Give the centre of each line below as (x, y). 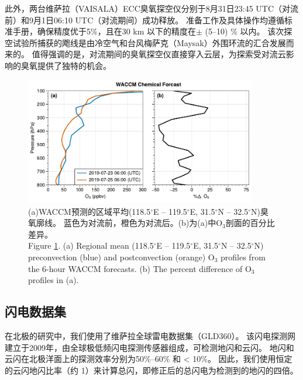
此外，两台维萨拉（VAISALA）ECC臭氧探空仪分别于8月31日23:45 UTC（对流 (152, 8)
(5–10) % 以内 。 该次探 (249, 31)
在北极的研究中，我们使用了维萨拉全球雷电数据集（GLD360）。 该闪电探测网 (150, 335)
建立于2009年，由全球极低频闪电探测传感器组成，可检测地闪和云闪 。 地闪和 (149, 347)
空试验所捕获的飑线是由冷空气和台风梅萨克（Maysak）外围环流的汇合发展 (145, 42)
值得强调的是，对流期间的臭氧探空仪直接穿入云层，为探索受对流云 (159, 54)
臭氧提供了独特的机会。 (66, 65)
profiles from (243, 257)
